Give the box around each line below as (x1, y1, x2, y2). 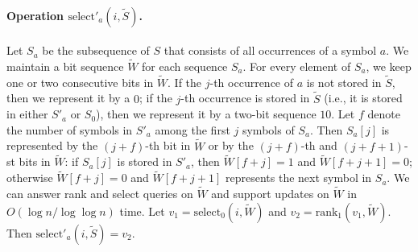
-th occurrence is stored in (180, 89, 310, 106)
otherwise (6, 169, 53, 186)
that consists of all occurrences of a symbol (163, 42, 377, 59)
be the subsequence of (42, 42, 150, 59)
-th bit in (145, 137, 191, 154)
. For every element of (242, 58, 351, 75)
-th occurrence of (209, 73, 294, 90)
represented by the (6, 137, 98, 154)
